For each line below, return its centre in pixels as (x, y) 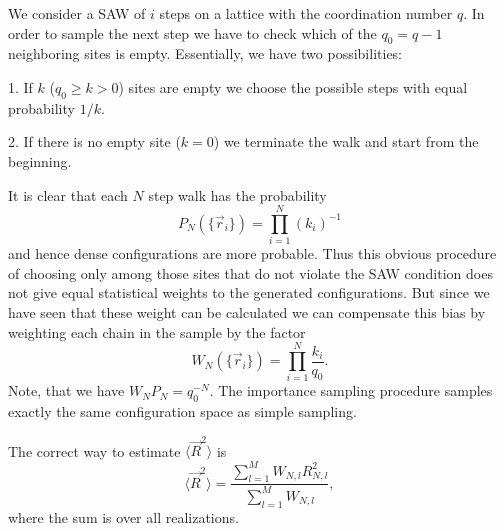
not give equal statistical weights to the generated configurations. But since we (249, 292)
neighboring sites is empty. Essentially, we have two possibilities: (205, 53)
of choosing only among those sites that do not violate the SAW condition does (250, 272)
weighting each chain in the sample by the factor (157, 331)
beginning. (40, 160)
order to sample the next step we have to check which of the (192, 32)
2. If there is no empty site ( (94, 141)
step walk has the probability (237, 194)
